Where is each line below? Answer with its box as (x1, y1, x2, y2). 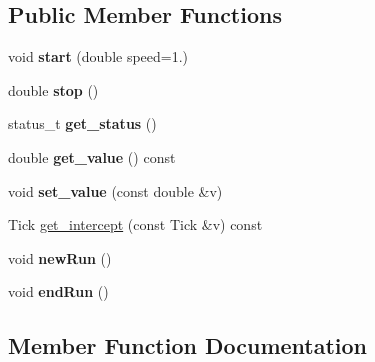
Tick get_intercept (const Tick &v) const (8, 214, 263, 235)
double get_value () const (8, 146, 176, 167)
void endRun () (8, 281, 109, 302)
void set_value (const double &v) (8, 180, 223, 201)
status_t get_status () (8, 113, 157, 134)
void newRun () (8, 247, 112, 268)
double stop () (8, 79, 99, 100)
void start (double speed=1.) (8, 46, 189, 67)
